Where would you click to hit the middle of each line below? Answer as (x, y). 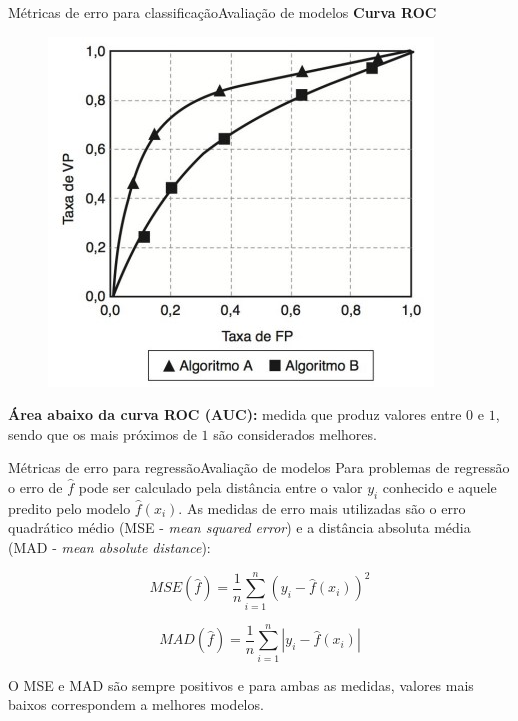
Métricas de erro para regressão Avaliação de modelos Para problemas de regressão (259, 467)
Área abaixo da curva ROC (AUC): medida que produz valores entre (235, 414)
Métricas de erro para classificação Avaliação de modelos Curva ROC (222, 12)
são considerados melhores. (295, 433)
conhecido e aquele (439, 486)
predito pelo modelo (69, 507)
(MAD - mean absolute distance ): (109, 546)
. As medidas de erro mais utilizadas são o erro (322, 507)
